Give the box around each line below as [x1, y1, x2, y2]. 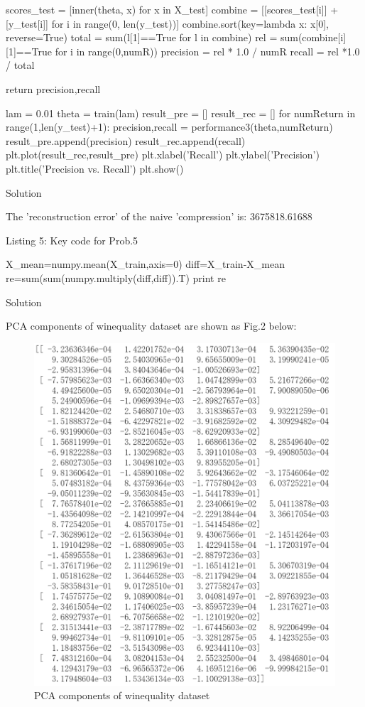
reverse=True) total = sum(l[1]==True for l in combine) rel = [6, 30, 278, 45]
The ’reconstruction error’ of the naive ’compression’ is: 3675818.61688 [6, 209, 312, 224]
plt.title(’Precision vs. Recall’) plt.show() [6, 161, 184, 176]
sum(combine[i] [280, 30, 347, 45]
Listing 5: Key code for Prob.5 [6, 232, 138, 247]
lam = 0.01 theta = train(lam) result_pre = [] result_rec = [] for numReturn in [6, 105, 356, 120]
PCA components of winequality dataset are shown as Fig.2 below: [6, 318, 297, 333]
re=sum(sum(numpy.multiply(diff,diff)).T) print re [6, 270, 226, 285]
